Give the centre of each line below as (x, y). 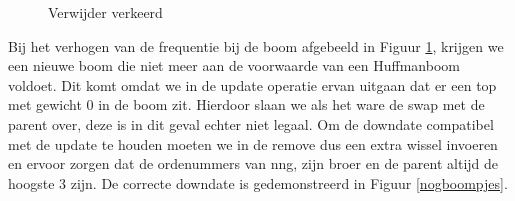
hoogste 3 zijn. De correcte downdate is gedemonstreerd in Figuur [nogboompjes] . (258, 182)
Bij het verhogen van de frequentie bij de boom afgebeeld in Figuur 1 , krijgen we (256, 45)
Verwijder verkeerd (105, 12)
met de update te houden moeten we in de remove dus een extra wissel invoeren (253, 143)
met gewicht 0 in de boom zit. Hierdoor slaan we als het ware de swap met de (246, 104)
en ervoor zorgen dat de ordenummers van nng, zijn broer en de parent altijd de (253, 163)
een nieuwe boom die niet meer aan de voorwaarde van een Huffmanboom (234, 65)
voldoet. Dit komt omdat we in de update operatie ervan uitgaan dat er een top (252, 84)
